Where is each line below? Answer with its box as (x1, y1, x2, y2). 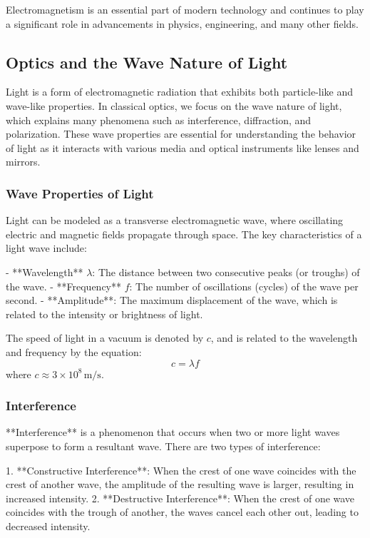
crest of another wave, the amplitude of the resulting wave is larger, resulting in (6, 477, 354, 492)
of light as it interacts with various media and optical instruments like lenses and (6, 140, 359, 155)
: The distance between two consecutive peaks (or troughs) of (92, 264, 360, 279)
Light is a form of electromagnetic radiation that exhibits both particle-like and (6, 84, 354, 99)
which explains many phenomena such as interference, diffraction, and (6, 112, 312, 127)
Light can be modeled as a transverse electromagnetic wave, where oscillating (6, 213, 344, 228)
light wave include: (6, 240, 87, 255)
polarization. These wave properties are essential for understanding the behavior (6, 126, 356, 141)
